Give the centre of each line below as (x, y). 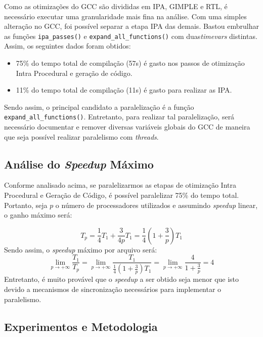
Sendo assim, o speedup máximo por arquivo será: (81, 249)
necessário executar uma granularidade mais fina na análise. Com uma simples (125, 16)
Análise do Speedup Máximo (79, 164)
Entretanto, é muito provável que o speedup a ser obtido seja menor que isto (122, 279)
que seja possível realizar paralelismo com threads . (81, 136)
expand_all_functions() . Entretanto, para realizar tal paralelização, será (119, 117)
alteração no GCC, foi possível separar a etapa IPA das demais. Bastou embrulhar (131, 26)
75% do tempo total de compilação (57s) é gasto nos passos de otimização (130, 63)
